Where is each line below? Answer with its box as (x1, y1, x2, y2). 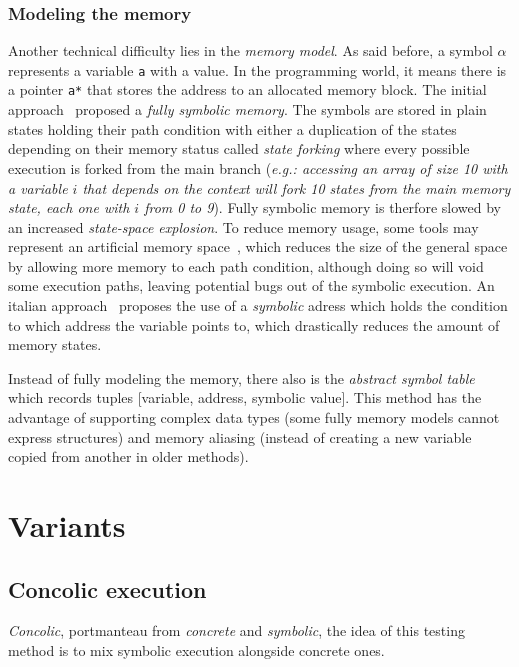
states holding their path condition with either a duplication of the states (8, 118, 457, 139)
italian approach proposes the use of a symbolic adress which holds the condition (8, 295, 508, 316)
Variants (8, 505, 126, 545)
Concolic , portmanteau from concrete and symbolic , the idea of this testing (8, 620, 465, 641)
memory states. (8, 334, 102, 355)
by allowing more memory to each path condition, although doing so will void (8, 255, 484, 276)
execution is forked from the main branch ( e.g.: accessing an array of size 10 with (8, 157, 508, 178)
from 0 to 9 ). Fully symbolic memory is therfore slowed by (144, 197, 501, 218)
